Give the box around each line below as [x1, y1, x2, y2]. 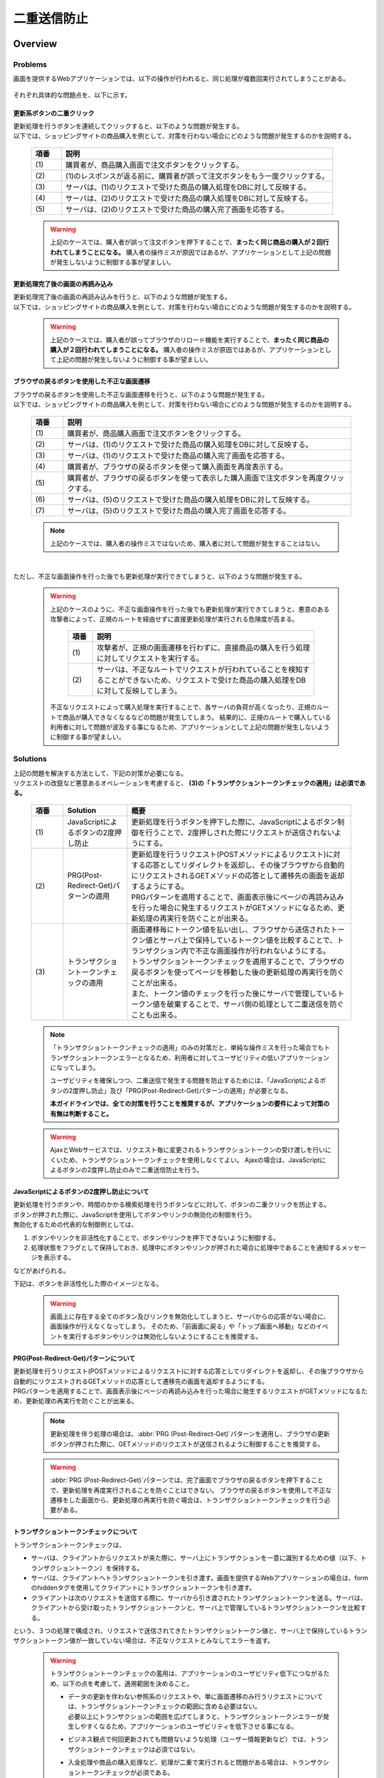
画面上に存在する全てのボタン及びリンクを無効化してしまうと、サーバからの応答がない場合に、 [50, 1312, 330, 1321]
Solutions [13, 754, 48, 764]
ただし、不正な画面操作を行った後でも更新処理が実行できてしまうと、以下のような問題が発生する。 [13, 572, 306, 580]
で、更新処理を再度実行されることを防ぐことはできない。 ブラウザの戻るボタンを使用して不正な [50, 1486, 332, 1494]
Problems [13, 59, 48, 69]
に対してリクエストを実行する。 [97, 654, 204, 664]
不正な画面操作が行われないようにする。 [195, 946, 331, 956]
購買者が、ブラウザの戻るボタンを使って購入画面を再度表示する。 [67, 462, 288, 472]
